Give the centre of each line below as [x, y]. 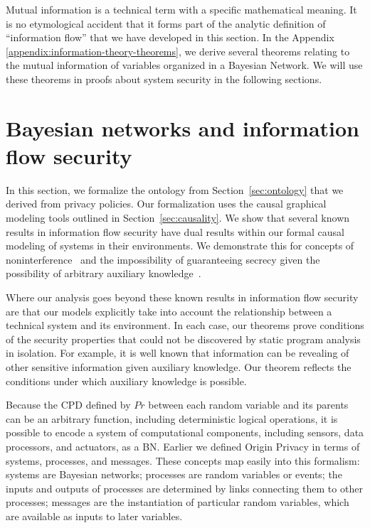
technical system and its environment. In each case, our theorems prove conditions [185, 325]
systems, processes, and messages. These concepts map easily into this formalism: [183, 460]
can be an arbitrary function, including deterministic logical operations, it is [172, 418]
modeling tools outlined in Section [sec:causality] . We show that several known [178, 218]
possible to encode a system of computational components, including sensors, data [185, 432]
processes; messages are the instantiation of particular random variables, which [178, 502]
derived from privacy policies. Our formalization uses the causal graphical [166, 204]
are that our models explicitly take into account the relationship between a [169, 311]
